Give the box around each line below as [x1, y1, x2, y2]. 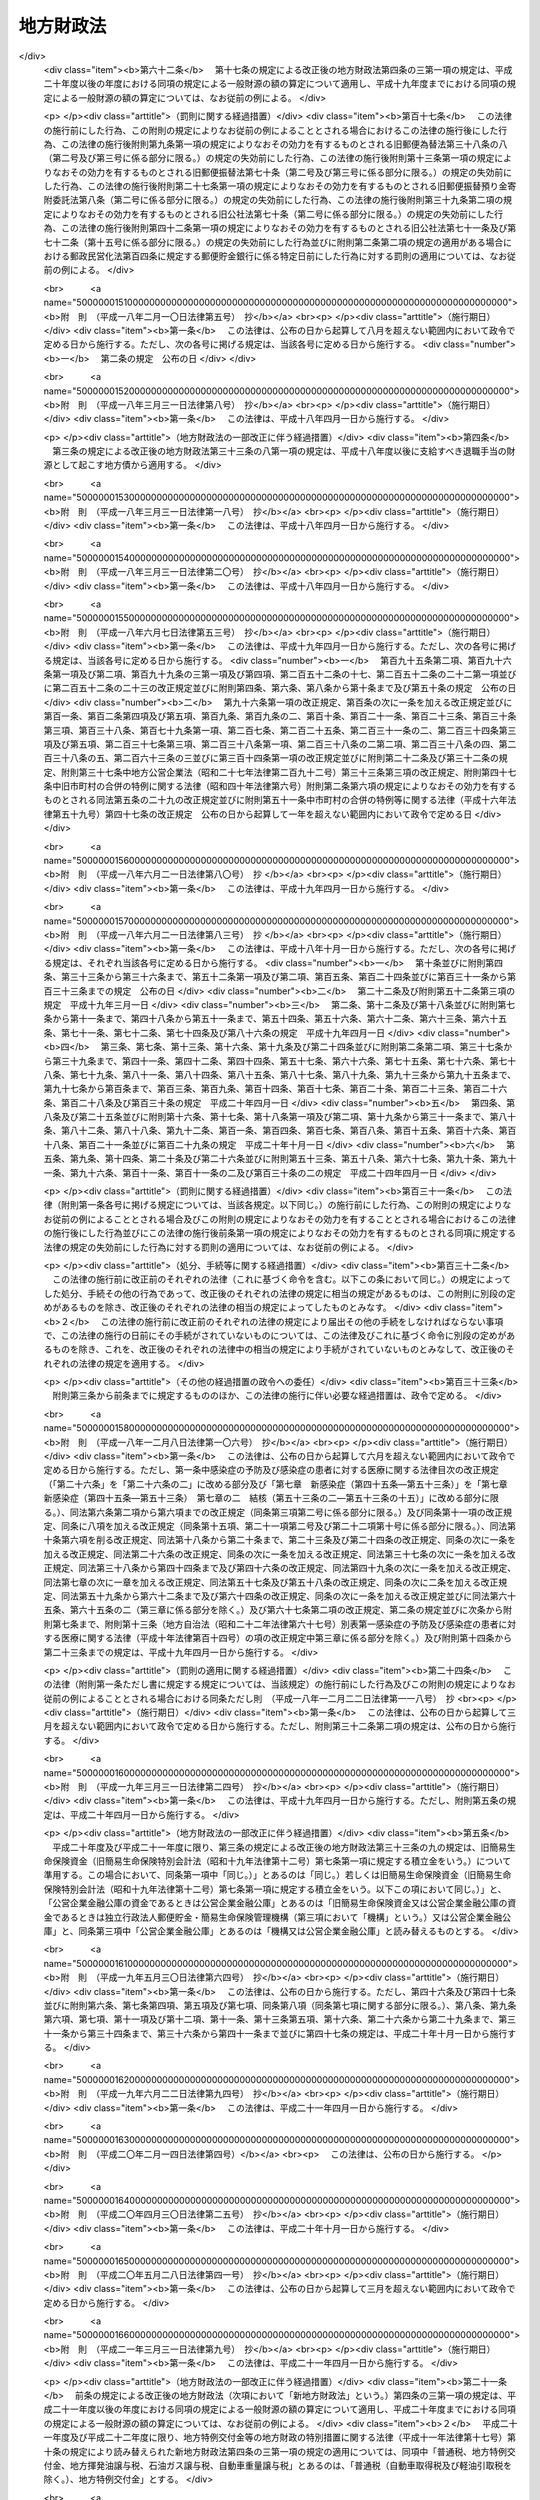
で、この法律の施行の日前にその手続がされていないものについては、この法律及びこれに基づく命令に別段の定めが [43, 1329, 507, 1341]
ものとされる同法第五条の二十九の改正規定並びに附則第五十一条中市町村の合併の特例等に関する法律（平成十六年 [43, 794, 508, 806]
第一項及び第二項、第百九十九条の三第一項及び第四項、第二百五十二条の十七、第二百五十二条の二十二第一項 [51, 668, 499, 680]
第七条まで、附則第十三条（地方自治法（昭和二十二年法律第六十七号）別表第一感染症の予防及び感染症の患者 [51, 1618, 499, 1630]
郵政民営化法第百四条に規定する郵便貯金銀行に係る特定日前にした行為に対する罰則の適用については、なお [69, 250, 508, 262]
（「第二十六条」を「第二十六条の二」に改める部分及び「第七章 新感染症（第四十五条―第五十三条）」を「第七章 [43, 1478, 508, 1490]
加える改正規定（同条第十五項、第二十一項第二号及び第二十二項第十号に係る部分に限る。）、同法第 [113, 1520, 517, 1532]
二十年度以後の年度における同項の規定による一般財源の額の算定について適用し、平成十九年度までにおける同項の [43, 78, 508, 90]
